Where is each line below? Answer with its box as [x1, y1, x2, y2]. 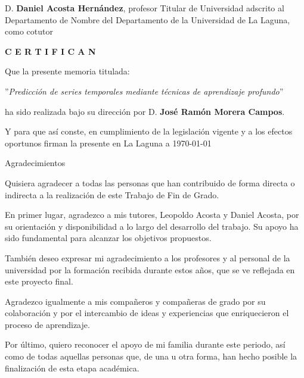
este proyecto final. [5, 275, 73, 288]
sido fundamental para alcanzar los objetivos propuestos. [5, 232, 212, 244]
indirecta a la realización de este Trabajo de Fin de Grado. [5, 188, 219, 201]
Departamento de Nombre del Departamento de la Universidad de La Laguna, [5, 13, 290, 26]
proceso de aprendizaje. [5, 318, 90, 330]
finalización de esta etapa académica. [5, 361, 139, 374]
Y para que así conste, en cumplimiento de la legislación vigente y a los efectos [5, 125, 293, 138]
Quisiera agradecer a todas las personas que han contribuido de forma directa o [5, 176, 295, 189]
